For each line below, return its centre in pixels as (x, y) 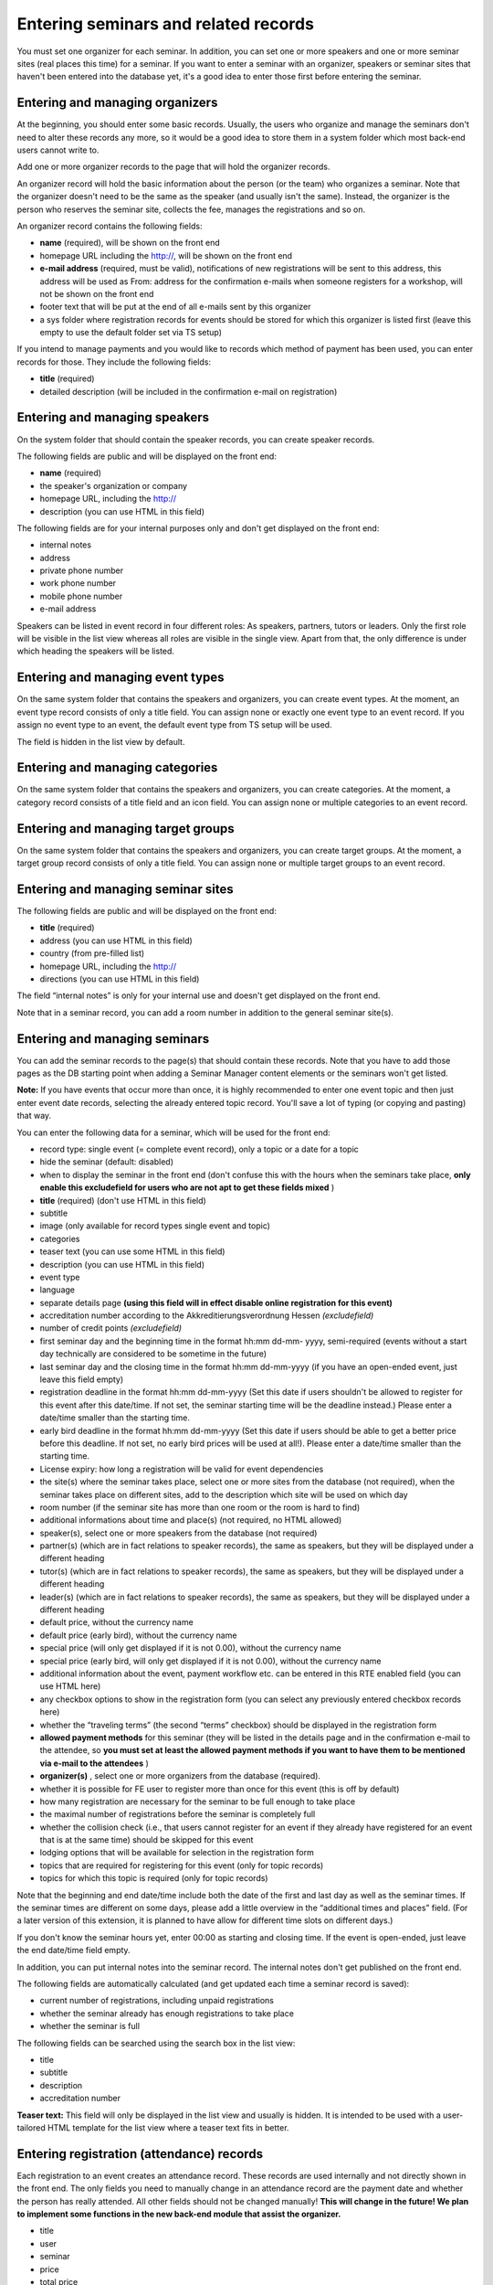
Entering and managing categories (117, 768)
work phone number (78, 583)
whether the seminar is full (90, 2026)
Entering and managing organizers (117, 103)
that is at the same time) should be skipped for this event (147, 1840)
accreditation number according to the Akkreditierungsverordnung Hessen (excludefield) (207, 1315)
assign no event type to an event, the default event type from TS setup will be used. (174, 725)
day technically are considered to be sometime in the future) (153, 1354)
